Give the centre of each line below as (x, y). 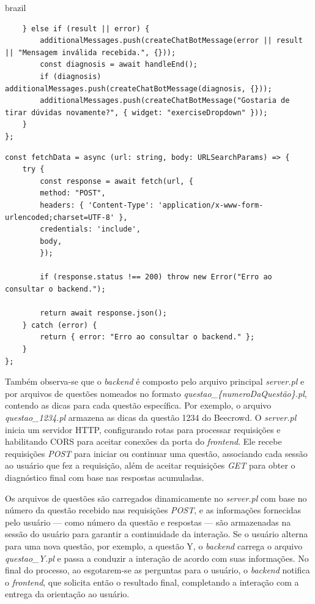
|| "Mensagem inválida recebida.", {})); (91, 52)
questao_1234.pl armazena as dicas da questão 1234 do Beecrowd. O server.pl (151, 417)
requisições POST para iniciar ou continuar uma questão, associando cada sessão (156, 453)
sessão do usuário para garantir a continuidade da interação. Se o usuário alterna (157, 534)
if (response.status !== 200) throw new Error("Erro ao (156, 277)
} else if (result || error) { (86, 28)
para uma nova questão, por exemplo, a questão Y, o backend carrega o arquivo (154, 545)
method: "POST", (73, 193)
